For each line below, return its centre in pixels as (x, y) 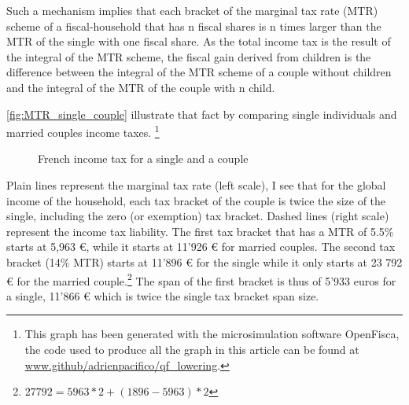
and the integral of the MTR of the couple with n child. (141, 87)
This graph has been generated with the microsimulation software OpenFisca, (212, 334)
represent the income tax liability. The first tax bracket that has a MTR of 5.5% (200, 231)
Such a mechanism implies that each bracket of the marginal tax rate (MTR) (192, 10)
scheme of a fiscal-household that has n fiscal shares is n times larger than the (194, 26)
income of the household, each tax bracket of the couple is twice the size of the (196, 200)
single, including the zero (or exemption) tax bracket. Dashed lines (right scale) (198, 216)
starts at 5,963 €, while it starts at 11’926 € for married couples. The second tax (201, 247)
